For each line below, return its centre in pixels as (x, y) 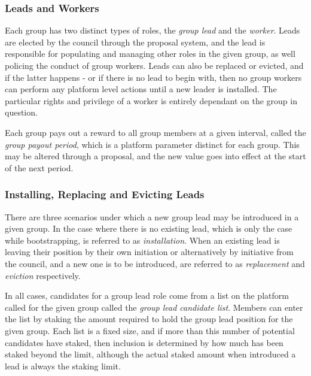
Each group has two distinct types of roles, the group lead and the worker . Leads (153, 30)
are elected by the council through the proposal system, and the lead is (135, 42)
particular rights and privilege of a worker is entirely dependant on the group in (151, 100)
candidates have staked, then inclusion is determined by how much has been (144, 342)
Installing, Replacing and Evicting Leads (105, 194)
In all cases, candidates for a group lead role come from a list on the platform (147, 295)
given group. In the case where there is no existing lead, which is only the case (149, 228)
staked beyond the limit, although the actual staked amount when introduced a (150, 354)
